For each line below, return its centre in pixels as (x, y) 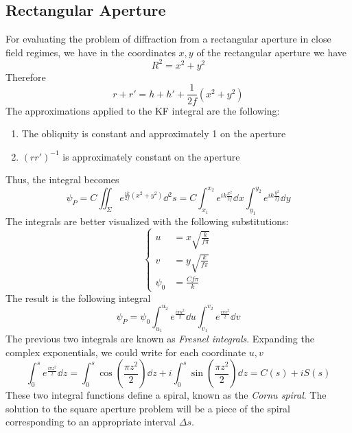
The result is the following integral (78, 297)
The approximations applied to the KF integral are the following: (143, 110)
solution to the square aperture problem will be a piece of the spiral (148, 408)
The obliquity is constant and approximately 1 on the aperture (154, 133)
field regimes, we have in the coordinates (91, 52)
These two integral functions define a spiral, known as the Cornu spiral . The (166, 395)
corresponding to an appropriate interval (91, 422)
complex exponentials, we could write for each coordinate (126, 352)
